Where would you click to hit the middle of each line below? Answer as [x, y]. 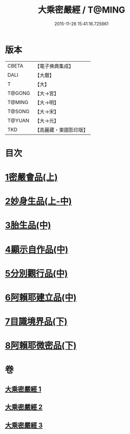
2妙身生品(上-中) [38, 201]
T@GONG [19, 93]
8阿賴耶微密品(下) [41, 346]
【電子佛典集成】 [54, 66]
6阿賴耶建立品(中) [41, 297]
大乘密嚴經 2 [24, 407]
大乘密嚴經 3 [24, 425]
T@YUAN [18, 121]
